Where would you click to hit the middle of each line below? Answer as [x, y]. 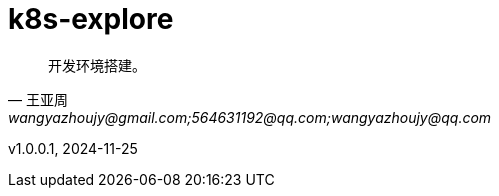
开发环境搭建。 [97, 65]
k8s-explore [91, 19]
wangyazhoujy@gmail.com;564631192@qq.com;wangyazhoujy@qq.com [250, 117]
